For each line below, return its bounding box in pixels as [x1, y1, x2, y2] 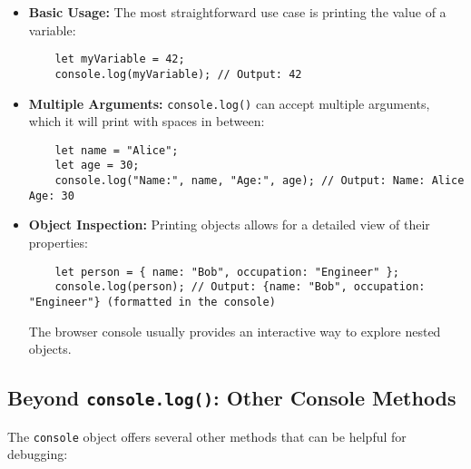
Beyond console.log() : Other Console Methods [7, 384, 456, 412]
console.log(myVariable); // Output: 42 [54, 67, 302, 81]
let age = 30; [54, 159, 140, 172]
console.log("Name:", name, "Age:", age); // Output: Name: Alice [54, 174, 465, 188]
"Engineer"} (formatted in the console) [28, 295, 276, 308]
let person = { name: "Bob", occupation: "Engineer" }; [54, 265, 399, 278]
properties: [28, 232, 88, 251]
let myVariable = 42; [54, 53, 185, 66]
